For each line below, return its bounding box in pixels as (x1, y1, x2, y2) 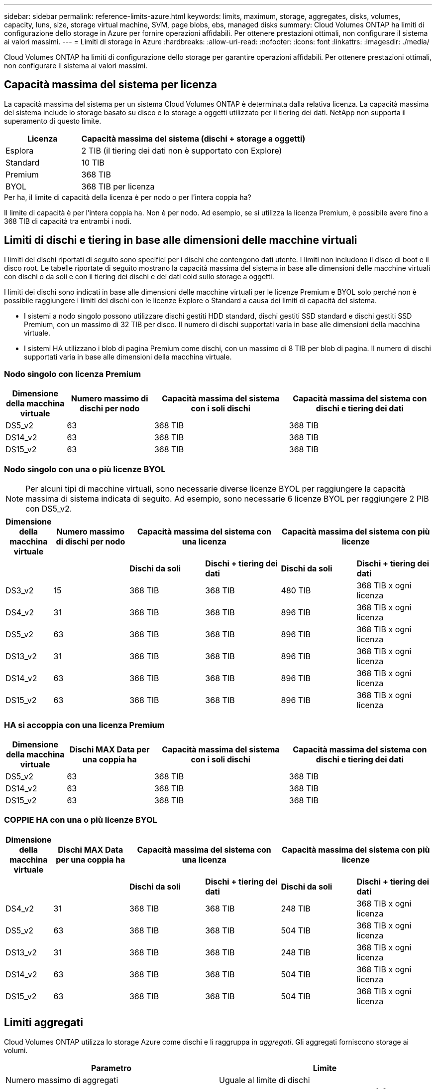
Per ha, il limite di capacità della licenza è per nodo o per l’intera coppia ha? (4, 192, 251, 201)
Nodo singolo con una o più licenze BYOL (4, 464, 166, 474)
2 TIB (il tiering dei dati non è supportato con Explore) (81, 145, 282, 156)
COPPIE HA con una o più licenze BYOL (4, 815, 157, 825)
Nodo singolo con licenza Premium (4, 369, 141, 379)
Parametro (91, 1063, 131, 1073)
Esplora (5, 145, 34, 156)
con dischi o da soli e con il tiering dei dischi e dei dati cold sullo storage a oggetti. (4, 272, 274, 281)
